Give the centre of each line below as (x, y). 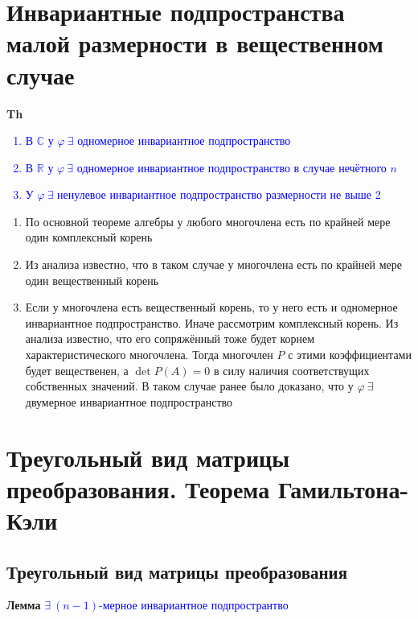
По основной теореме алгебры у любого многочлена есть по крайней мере (208, 221)
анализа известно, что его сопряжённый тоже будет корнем (170, 338)
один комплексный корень (89, 237)
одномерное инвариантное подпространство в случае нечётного (232, 167)
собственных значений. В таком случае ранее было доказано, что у (189, 386)
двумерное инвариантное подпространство (129, 401)
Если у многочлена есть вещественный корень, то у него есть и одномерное (211, 307)
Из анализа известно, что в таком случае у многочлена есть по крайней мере (214, 264)
